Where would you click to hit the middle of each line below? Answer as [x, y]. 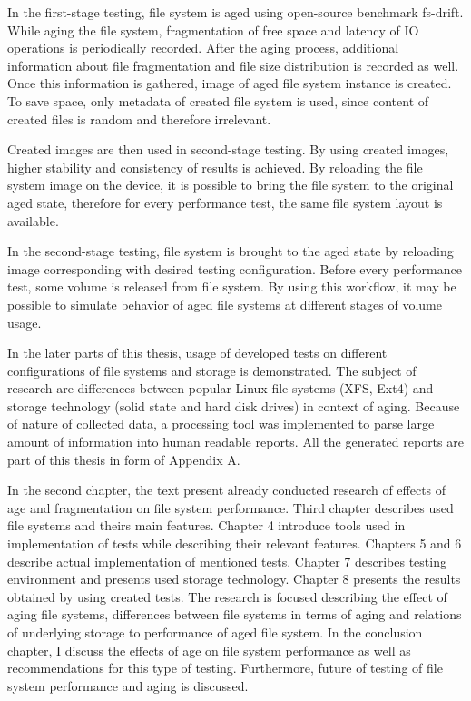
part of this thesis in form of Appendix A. [124, 459]
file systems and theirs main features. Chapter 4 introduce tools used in [206, 525]
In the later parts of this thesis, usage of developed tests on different [197, 353]
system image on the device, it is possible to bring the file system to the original [231, 185]
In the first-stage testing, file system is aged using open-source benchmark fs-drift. [235, 12]
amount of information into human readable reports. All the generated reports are [235, 442]
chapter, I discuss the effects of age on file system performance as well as [209, 650]
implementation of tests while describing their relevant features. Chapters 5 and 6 [235, 543]
